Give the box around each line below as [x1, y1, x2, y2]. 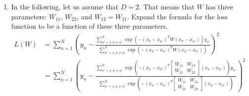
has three [206, 1, 234, 11]
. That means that [139, 1, 195, 11]
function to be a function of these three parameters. [11, 21, 168, 31]
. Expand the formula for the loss [127, 11, 228, 21]
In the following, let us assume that [11, 1, 119, 11]
